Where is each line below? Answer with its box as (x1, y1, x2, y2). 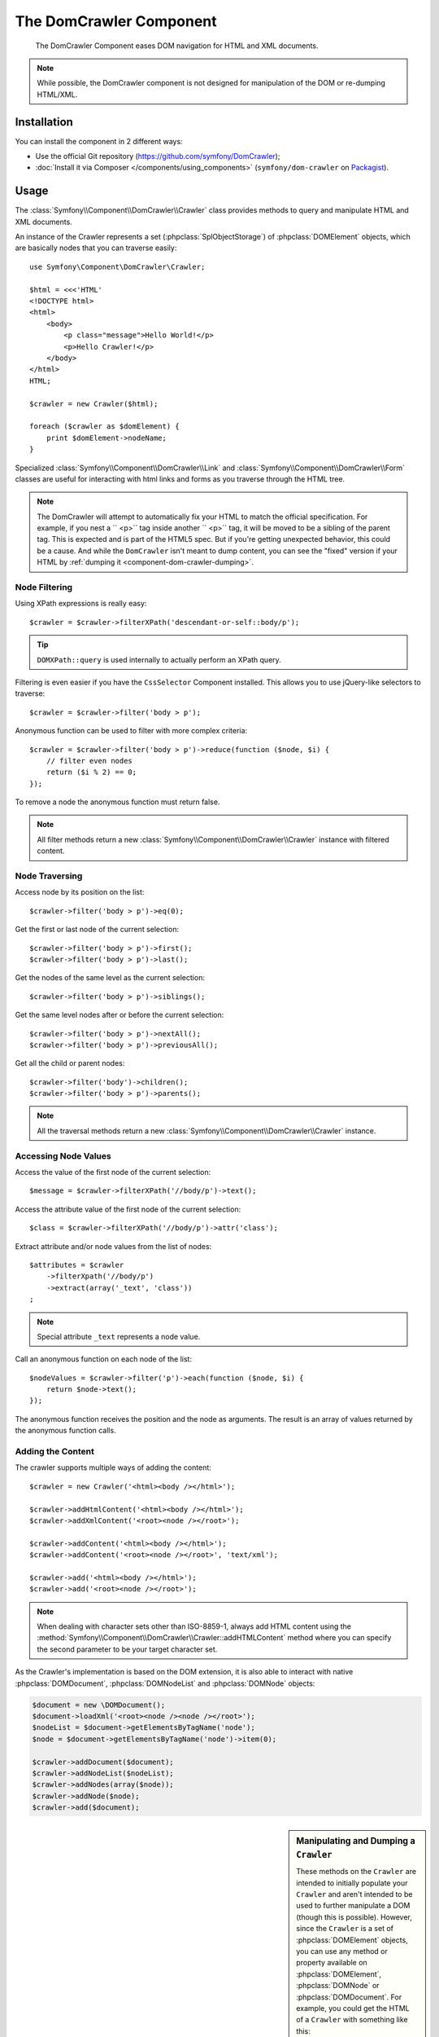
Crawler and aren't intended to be (296, 1890, 413, 1899)
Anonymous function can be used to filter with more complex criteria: (15, 726, 248, 736)
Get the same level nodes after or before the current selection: (15, 1010, 224, 1020)
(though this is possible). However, (296, 1912, 412, 1922)
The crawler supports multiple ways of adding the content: (15, 1463, 211, 1472)
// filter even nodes (46, 756, 133, 765)
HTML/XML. (37, 90, 78, 99)
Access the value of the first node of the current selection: (15, 1168, 211, 1177)
